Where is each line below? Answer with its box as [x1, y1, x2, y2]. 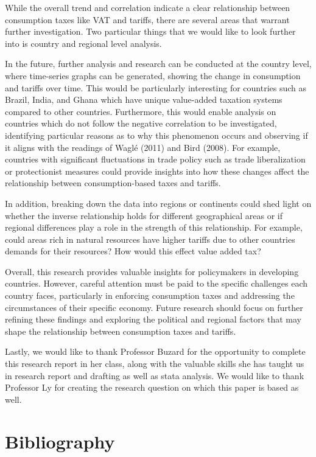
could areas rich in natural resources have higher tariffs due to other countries [5, 232, 295, 245]
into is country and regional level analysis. [5, 37, 162, 49]
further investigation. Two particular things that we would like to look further [5, 25, 296, 38]
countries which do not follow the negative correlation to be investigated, [5, 117, 277, 130]
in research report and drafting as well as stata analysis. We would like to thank [5, 369, 304, 382]
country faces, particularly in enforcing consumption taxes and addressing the [5, 289, 295, 302]
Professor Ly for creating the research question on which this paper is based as [5, 381, 299, 394]
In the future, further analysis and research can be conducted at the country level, [5, 57, 312, 70]
